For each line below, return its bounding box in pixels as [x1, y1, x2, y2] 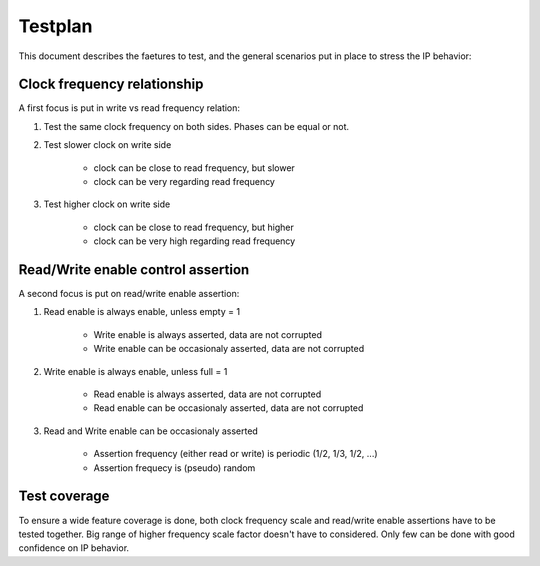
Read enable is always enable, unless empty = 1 [43, 306, 240, 318]
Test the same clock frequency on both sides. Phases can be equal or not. [43, 120, 350, 132]
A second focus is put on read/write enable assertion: [18, 288, 240, 300]
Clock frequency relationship [18, 76, 204, 93]
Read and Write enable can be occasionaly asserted [43, 425, 259, 437]
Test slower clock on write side [43, 139, 172, 151]
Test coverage [18, 488, 110, 505]
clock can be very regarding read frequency [93, 176, 275, 188]
